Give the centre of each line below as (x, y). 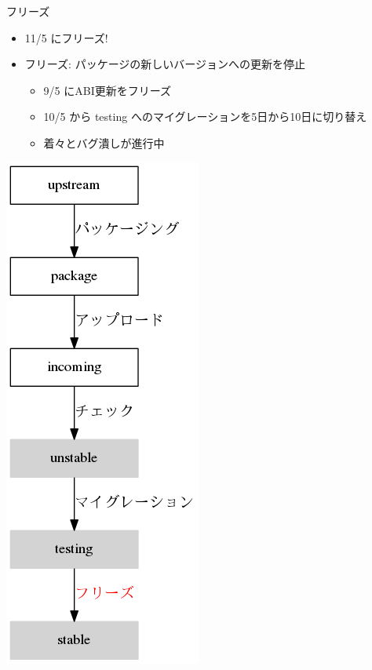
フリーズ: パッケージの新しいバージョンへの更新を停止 (165, 64)
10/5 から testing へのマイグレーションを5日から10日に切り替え (205, 117)
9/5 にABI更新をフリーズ (108, 90)
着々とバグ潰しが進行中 (104, 142)
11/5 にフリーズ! (66, 37)
